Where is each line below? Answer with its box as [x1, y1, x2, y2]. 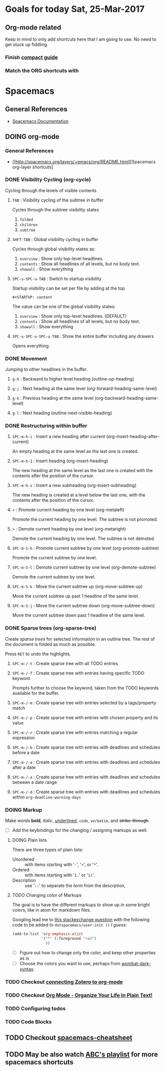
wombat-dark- [121, 960, 151, 966]
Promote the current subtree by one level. [12, 555, 97, 561]
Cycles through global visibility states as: [12, 246, 96, 252]
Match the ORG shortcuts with [5, 67, 79, 74]
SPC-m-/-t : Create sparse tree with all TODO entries [12, 660, 118, 666]
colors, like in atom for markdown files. [12, 907, 91, 913]
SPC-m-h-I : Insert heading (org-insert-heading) [12, 458, 108, 464]
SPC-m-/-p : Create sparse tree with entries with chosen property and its [12, 714, 159, 721]
